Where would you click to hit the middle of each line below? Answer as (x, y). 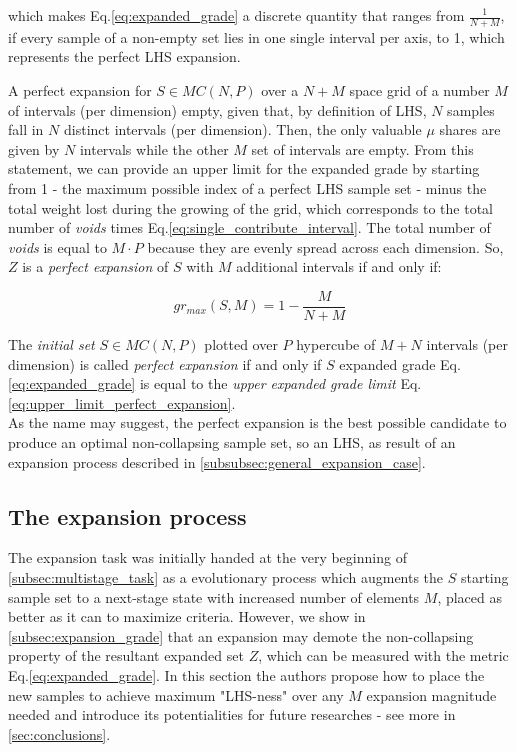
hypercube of (336, 344)
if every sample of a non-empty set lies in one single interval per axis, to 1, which (256, 36)
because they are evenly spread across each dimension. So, (325, 246)
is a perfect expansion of (95, 266)
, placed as (470, 596)
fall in (26, 129)
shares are (470, 129)
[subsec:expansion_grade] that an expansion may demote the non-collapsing (241, 635)
